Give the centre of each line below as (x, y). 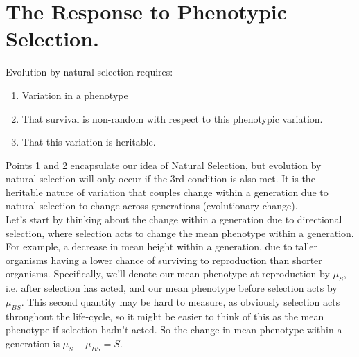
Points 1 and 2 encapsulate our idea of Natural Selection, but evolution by (164, 165)
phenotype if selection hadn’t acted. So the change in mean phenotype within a (174, 330)
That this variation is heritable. (89, 142)
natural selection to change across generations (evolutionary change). (152, 206)
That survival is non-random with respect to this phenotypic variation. (172, 118)
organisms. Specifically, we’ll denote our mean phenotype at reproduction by (168, 273)
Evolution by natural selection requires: (89, 72)
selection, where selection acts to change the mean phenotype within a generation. (180, 233)
